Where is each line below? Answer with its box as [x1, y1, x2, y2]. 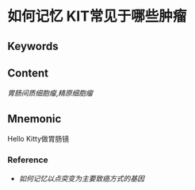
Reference [7, 154, 48, 165]
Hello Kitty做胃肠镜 [7, 134, 69, 144]
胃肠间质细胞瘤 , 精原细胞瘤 [7, 88, 94, 98]
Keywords [7, 39, 59, 52]
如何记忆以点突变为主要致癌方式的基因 [18, 173, 144, 183]
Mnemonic [7, 112, 62, 126]
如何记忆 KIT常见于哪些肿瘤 [7, 7, 187, 25]
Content [7, 66, 49, 79]
